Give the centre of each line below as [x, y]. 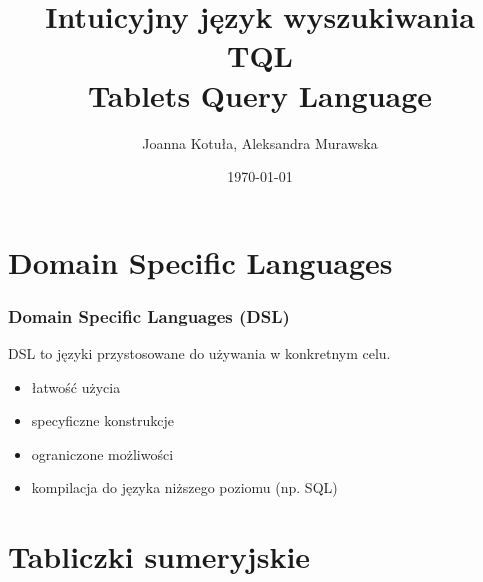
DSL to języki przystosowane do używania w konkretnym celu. [199, 353]
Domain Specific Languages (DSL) [149, 315]
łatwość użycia [76, 386]
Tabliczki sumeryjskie [159, 556]
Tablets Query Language [260, 94]
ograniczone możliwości [102, 453]
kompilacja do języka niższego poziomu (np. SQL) [184, 487]
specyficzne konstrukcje [102, 420]
